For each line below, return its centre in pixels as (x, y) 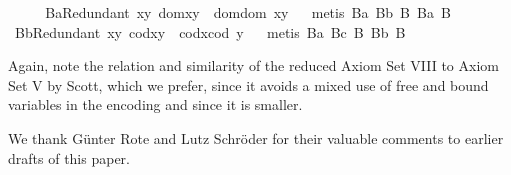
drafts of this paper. (69, 157)
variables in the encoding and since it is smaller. (155, 104)
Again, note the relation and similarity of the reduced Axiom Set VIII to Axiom (253, 65)
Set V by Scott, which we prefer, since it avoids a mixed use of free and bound (248, 84)
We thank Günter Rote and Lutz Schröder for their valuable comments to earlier (256, 137)
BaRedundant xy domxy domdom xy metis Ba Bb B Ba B (248, 12)
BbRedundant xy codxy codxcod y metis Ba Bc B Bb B (210, 31)
